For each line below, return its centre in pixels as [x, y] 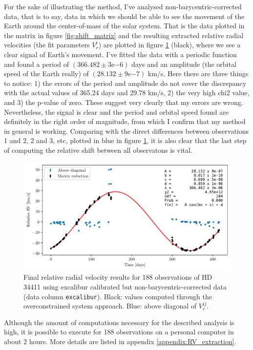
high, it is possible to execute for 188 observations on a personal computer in [119, 332]
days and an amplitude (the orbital [184, 64]
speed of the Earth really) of [46, 73]
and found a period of [37, 64]
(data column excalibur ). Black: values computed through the [118, 296]
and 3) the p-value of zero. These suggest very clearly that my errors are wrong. [124, 102]
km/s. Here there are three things [198, 73]
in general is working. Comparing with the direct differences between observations [126, 131]
